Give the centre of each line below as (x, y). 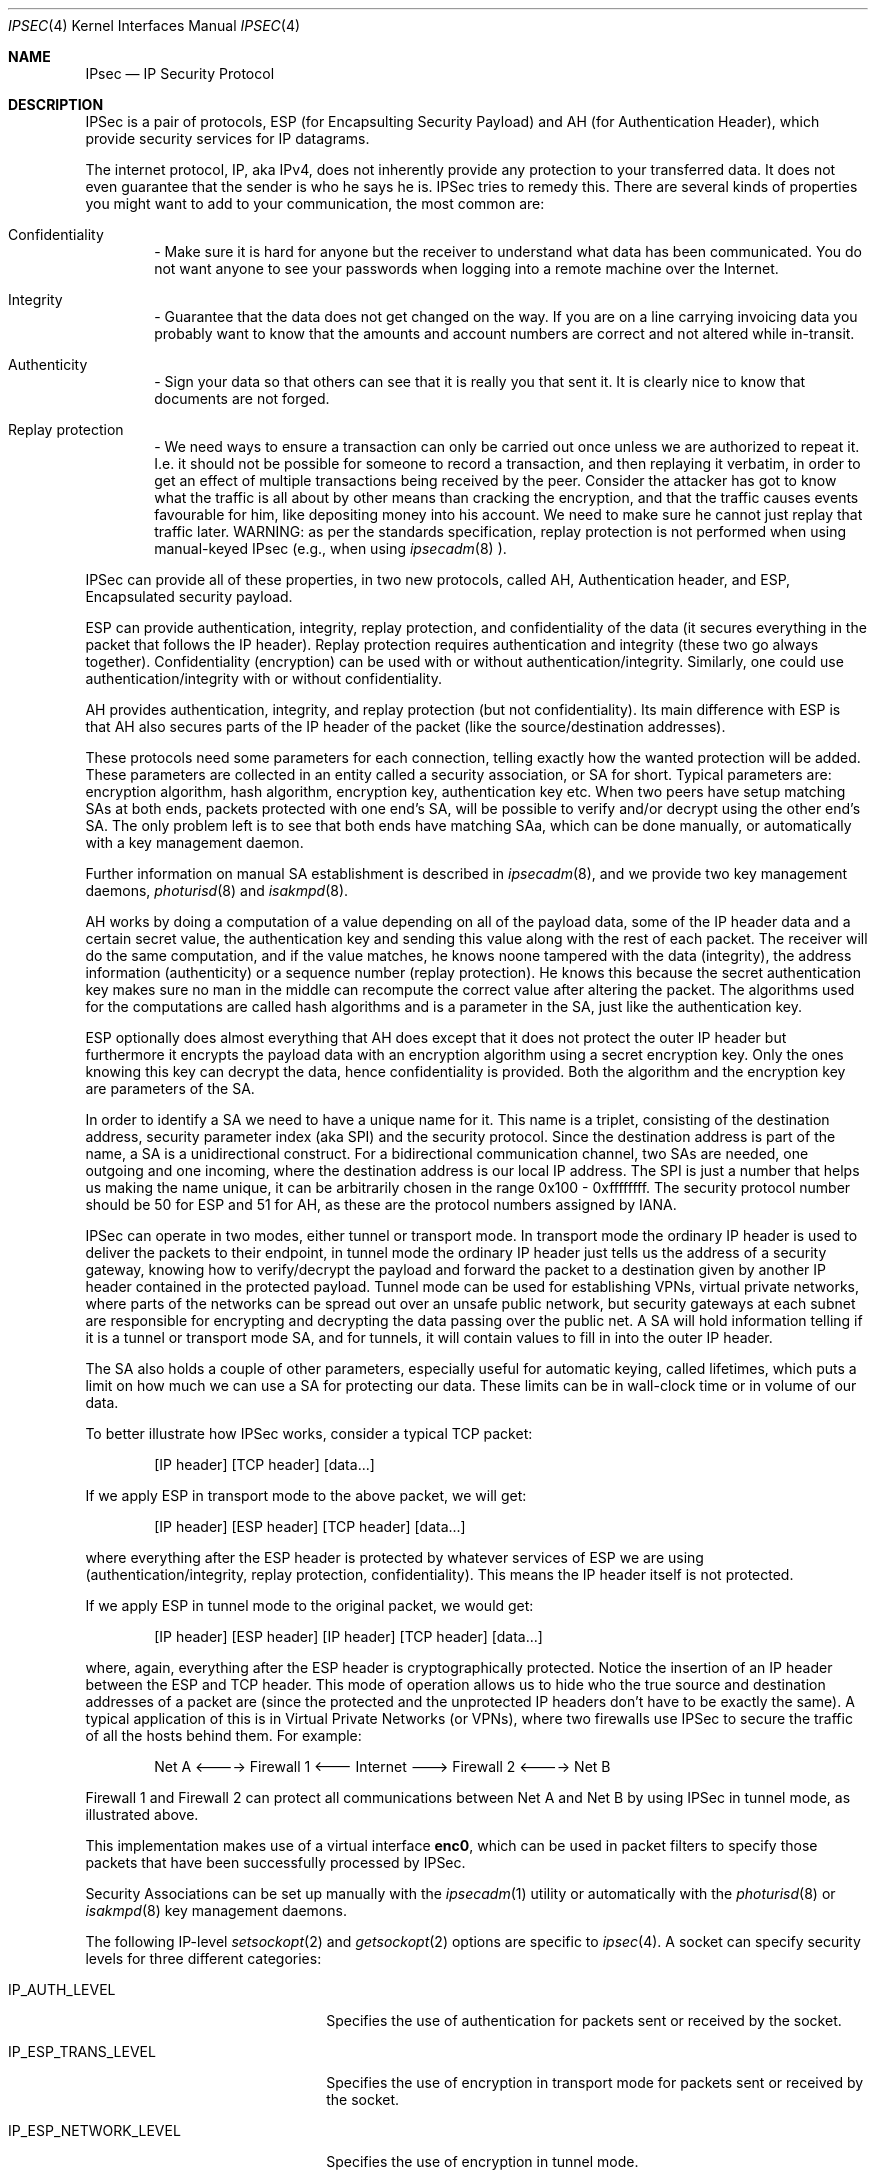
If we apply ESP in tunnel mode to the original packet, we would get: (309, 1605)
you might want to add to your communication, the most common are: (315, 203)
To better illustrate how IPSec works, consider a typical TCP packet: (309, 1433)
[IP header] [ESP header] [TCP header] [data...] (310, 1526)
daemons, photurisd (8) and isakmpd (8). (217, 890)
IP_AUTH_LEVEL (62, 1989)
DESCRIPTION (56, 104)
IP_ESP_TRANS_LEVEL (82, 2051)
